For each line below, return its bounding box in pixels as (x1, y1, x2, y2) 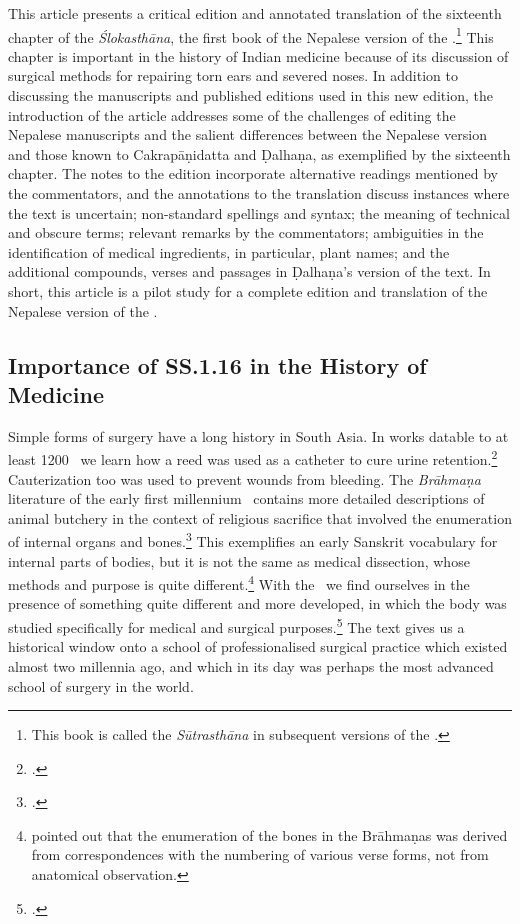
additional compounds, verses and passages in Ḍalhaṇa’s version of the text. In (8, 261, 491, 282)
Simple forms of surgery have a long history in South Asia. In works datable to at (8, 425, 509, 446)
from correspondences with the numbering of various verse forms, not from (31, 844, 489, 865)
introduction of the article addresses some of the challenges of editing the (8, 104, 456, 125)
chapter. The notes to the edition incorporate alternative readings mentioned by (8, 163, 498, 184)
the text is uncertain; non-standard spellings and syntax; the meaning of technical (8, 202, 510, 223)
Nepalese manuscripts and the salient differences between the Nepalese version (8, 124, 487, 145)
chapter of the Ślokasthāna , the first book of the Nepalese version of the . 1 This (8, 23, 494, 47)
